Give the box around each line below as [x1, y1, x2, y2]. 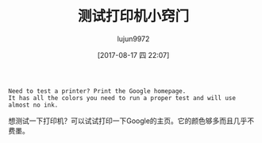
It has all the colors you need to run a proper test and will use [8, 94, 237, 102]
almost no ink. [8, 101, 59, 109]
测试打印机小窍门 [77, 7, 189, 25]
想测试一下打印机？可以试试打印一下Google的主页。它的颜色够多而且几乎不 [8, 116, 255, 126]
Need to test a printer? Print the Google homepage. [8, 87, 187, 95]
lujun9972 [117, 33, 150, 44]
